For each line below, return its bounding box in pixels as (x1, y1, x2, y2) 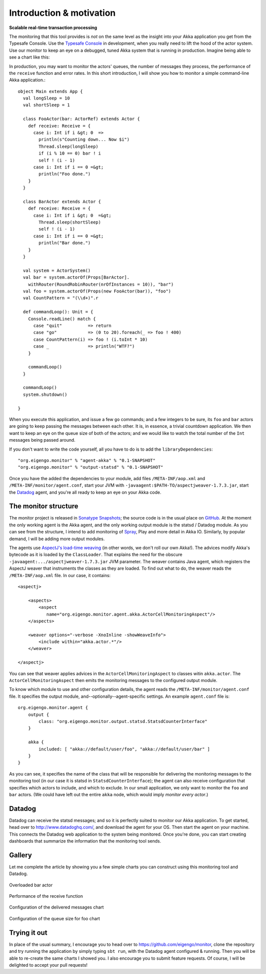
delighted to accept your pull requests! (9, 962, 88, 968)
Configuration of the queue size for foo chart (9, 915, 100, 921)
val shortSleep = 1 (23, 102, 70, 108)
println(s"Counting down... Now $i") (38, 137, 130, 142)
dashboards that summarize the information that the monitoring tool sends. (9, 838, 162, 844)
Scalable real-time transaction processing (9, 25, 98, 31)
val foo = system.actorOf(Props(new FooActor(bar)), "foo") (23, 289, 171, 294)
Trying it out (9, 928, 48, 937)
